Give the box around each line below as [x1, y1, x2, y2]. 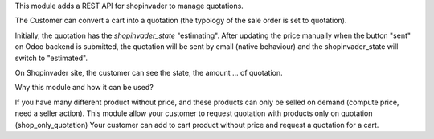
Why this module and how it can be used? [14, 83, 154, 92]
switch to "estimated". [14, 53, 88, 63]
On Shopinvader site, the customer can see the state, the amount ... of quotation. [14, 67, 283, 77]
